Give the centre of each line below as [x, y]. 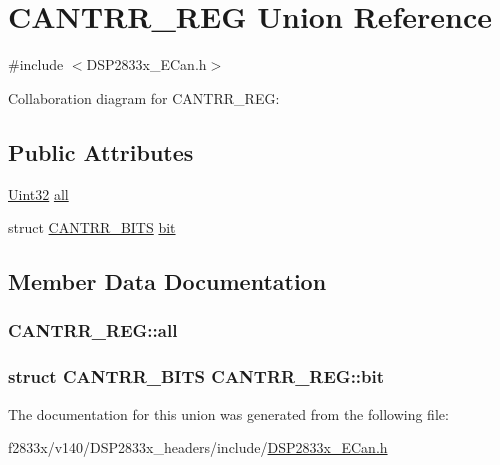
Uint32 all [38, 193]
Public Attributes [101, 151]
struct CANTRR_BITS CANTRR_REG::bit [196, 376]
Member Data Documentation [167, 281]
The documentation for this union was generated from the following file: [228, 413]
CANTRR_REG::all [93, 330]
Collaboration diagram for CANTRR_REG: [144, 97]
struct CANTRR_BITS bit [92, 227]
